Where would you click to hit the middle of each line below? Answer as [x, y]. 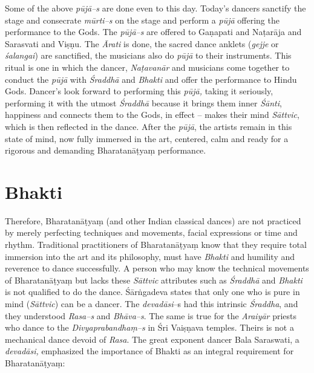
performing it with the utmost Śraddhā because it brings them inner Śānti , [143, 102]
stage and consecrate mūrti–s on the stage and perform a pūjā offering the [142, 20]
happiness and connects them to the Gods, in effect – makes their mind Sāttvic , [152, 115]
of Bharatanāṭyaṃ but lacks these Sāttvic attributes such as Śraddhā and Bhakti [154, 280]
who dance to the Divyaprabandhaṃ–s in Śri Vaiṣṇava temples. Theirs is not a [149, 327]
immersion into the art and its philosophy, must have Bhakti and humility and [150, 256]
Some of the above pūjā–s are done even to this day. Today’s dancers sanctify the [155, 8]
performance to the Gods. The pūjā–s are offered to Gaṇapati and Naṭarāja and [153, 32]
